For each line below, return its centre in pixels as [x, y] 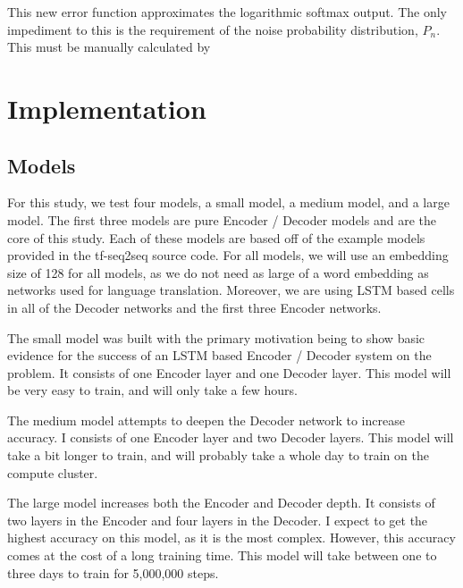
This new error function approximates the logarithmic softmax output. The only [227, 12]
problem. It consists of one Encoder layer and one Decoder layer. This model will [229, 372]
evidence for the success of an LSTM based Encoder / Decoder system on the [219, 355]
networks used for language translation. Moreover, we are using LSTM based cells [231, 290]
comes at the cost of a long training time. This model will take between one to [222, 555]
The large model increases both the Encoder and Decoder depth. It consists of [221, 503]
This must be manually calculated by [109, 47]
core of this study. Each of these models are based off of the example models [216, 237]
